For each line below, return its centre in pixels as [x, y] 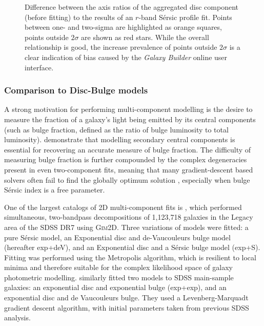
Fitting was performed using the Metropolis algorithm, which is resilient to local [130, 257]
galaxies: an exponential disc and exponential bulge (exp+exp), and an [115, 287]
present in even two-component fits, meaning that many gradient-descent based [129, 169]
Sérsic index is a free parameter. [55, 190]
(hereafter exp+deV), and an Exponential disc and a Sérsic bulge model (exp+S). [132, 247]
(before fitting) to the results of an [79, 17]
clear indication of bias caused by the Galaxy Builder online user [126, 57]
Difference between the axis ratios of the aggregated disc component [131, 7]
